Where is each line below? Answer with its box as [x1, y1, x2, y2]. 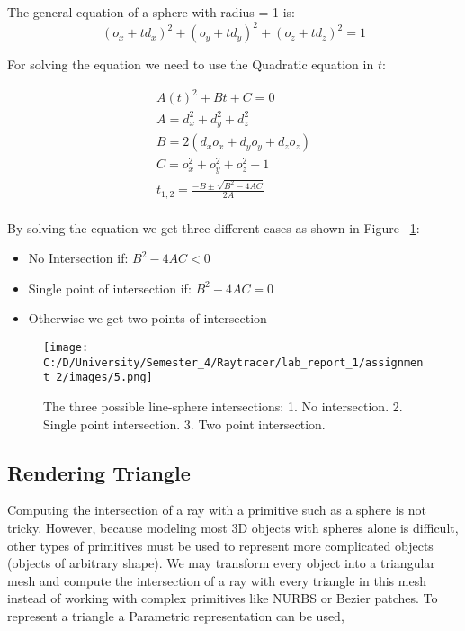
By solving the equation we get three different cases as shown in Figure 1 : [7, 218, 420, 237]
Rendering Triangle [7, 458, 191, 486]
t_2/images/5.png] [43, 371, 153, 384]
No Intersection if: [28, 248, 129, 267]
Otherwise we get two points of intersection [28, 309, 267, 328]
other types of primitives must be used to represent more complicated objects [7, 536, 434, 554]
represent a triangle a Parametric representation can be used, [7, 606, 344, 625]
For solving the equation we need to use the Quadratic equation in [7, 55, 374, 74]
